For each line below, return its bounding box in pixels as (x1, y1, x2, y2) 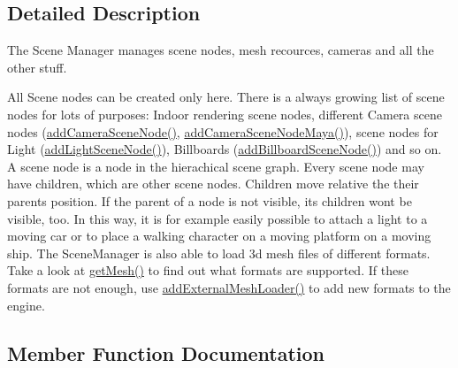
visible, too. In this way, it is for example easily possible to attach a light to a (7, 209, 428, 227)
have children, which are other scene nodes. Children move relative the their (7, 174, 419, 193)
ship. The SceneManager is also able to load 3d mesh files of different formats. (7, 243, 431, 262)
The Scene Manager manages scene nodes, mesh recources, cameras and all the (7, 41, 434, 59)
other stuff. (7, 57, 67, 76)
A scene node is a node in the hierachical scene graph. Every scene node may (7, 157, 424, 175)
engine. (7, 295, 45, 314)
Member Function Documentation (7, 339, 325, 366)
